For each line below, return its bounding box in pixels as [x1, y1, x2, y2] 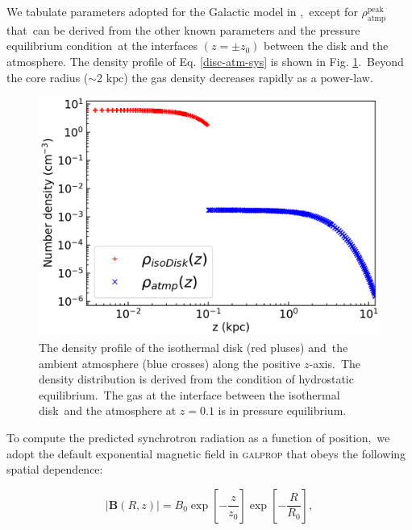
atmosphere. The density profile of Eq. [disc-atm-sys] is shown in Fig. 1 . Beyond [6, 52, 404, 69]
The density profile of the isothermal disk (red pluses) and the [39, 339, 348, 356]
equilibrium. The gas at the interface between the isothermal [39, 386, 340, 403]
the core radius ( [6, 68, 89, 85]
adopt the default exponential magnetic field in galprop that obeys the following [6, 445, 406, 462]
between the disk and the [264, 37, 389, 54]
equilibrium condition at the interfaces [6, 37, 198, 54]
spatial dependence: [6, 461, 103, 478]
